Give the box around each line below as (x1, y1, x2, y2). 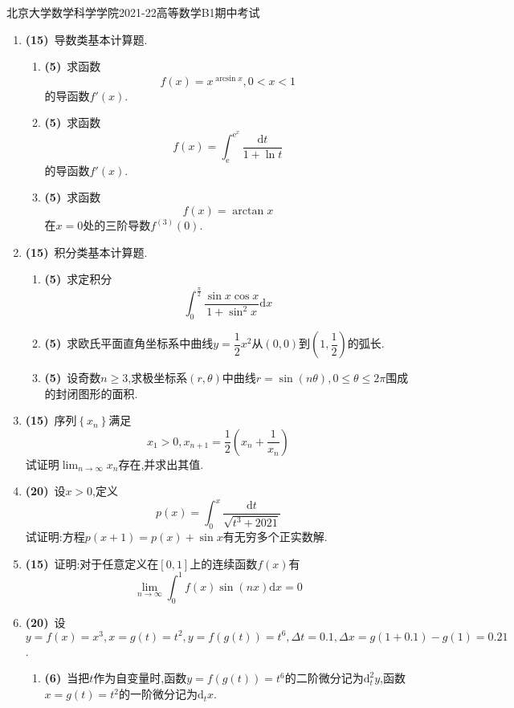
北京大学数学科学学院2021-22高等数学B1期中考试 (6, 4, 260, 20)
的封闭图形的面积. (44, 385, 138, 401)
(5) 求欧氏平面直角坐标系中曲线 (44, 335, 214, 352)
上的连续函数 (190, 555, 258, 572)
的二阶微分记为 (284, 669, 364, 686)
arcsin (215, 74, 236, 83)
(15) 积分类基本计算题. (25, 243, 148, 260)
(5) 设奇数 (44, 369, 101, 386)
